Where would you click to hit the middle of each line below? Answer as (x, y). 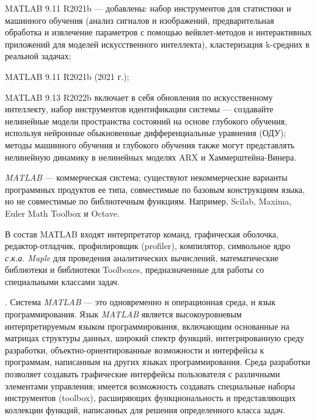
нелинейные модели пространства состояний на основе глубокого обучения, (146, 121)
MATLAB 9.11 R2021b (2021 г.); (67, 76)
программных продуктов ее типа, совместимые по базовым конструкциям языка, (155, 189)
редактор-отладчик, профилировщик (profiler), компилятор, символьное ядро (148, 246)
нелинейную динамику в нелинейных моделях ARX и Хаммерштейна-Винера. (151, 157)
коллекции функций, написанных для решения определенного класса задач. (145, 409)
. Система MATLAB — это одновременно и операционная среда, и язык (140, 302)
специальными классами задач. (62, 281)
